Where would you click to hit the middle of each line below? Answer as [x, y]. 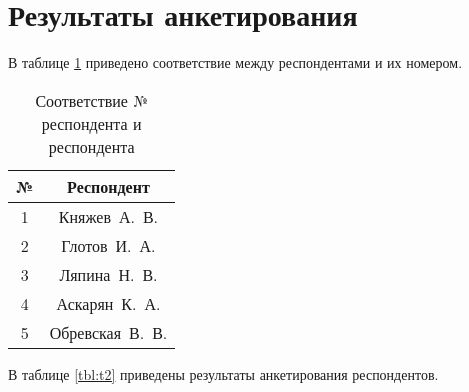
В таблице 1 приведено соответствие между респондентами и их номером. [235, 62]
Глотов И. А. [108, 245]
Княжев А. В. [108, 216]
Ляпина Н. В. [108, 274]
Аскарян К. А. [108, 303]
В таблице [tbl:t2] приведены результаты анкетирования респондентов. [223, 373]
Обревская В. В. [108, 332]
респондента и [91, 123]
